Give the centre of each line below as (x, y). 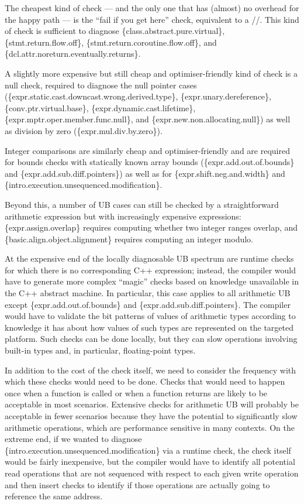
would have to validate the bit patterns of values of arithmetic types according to (150, 316)
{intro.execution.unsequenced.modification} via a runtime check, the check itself (148, 450)
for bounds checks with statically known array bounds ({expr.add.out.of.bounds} (150, 162)
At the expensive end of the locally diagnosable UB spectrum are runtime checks (149, 258)
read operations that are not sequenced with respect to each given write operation (152, 473)
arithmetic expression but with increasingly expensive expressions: (123, 216)
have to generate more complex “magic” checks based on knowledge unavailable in (152, 281)
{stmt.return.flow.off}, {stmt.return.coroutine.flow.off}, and (111, 42)
